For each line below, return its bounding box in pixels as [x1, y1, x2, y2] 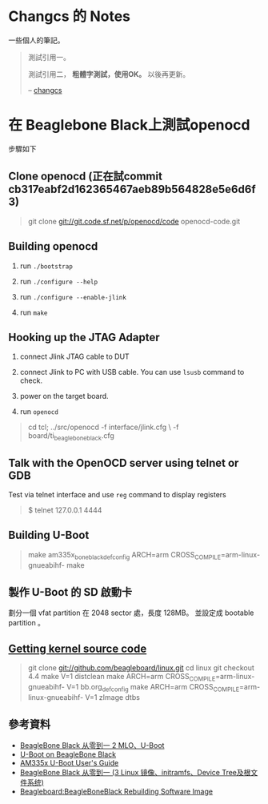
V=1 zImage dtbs [85, 692, 140, 701]
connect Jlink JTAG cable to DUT [19, 352, 130, 361]
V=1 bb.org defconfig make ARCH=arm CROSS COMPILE [66, 681, 240, 693]
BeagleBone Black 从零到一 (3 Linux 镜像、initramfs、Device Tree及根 [19, 767, 251, 777]
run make [19, 308, 48, 317]
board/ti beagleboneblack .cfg [27, 431, 114, 443]
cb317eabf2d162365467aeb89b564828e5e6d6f [8, 183, 256, 196]
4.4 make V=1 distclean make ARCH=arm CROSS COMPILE [27, 672, 216, 683]
